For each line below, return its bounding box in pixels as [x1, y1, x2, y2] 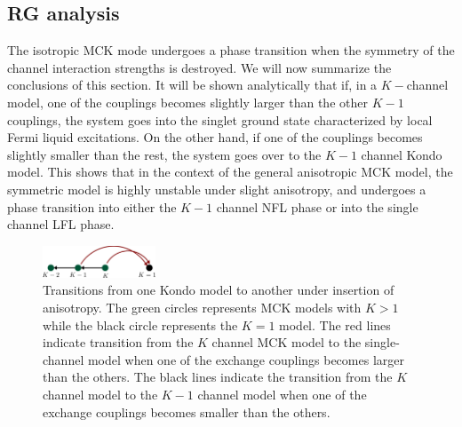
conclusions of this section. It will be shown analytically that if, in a [7, 75, 378, 94]
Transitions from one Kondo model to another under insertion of [43, 281, 394, 299]
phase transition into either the [7, 197, 177, 216]
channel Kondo [361, 145, 442, 163]
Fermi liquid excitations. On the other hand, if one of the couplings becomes [7, 128, 423, 146]
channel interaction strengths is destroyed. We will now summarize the [7, 58, 392, 76]
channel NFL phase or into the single [216, 197, 418, 216]
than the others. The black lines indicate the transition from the [43, 368, 393, 386]
